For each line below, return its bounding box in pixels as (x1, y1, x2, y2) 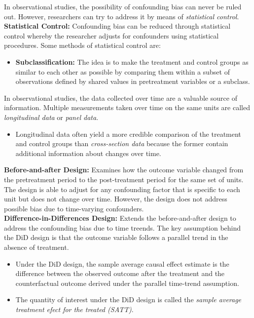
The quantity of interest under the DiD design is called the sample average (15, 294, 242, 305)
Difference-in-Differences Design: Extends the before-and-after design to (4, 213, 236, 223)
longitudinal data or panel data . (4, 112, 99, 122)
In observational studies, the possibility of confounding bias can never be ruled (4, 1, 242, 11)
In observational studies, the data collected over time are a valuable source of (4, 92, 237, 103)
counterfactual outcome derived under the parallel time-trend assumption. (15, 278, 239, 288)
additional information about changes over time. (15, 148, 161, 158)
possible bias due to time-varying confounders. (4, 203, 144, 213)
